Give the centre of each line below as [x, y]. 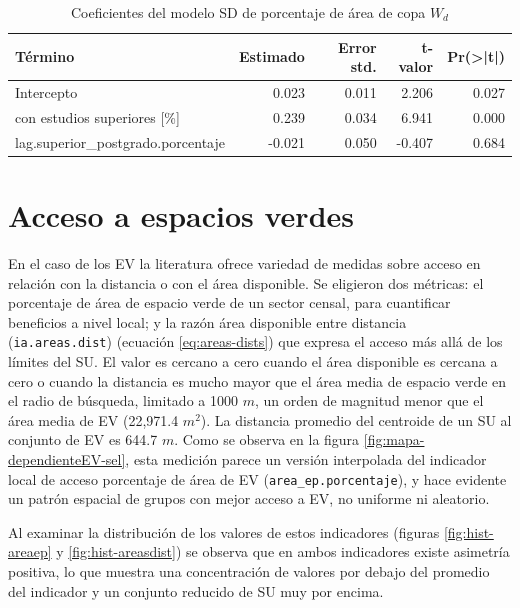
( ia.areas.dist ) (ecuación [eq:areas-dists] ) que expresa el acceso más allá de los [255, 341]
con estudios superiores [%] [97, 116]
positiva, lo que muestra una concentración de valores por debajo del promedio [249, 570]
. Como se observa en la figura [267, 439]
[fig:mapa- [394, 439]
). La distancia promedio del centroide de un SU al [356, 419]
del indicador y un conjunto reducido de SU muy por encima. [196, 590]
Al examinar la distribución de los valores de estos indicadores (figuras [224, 531]
